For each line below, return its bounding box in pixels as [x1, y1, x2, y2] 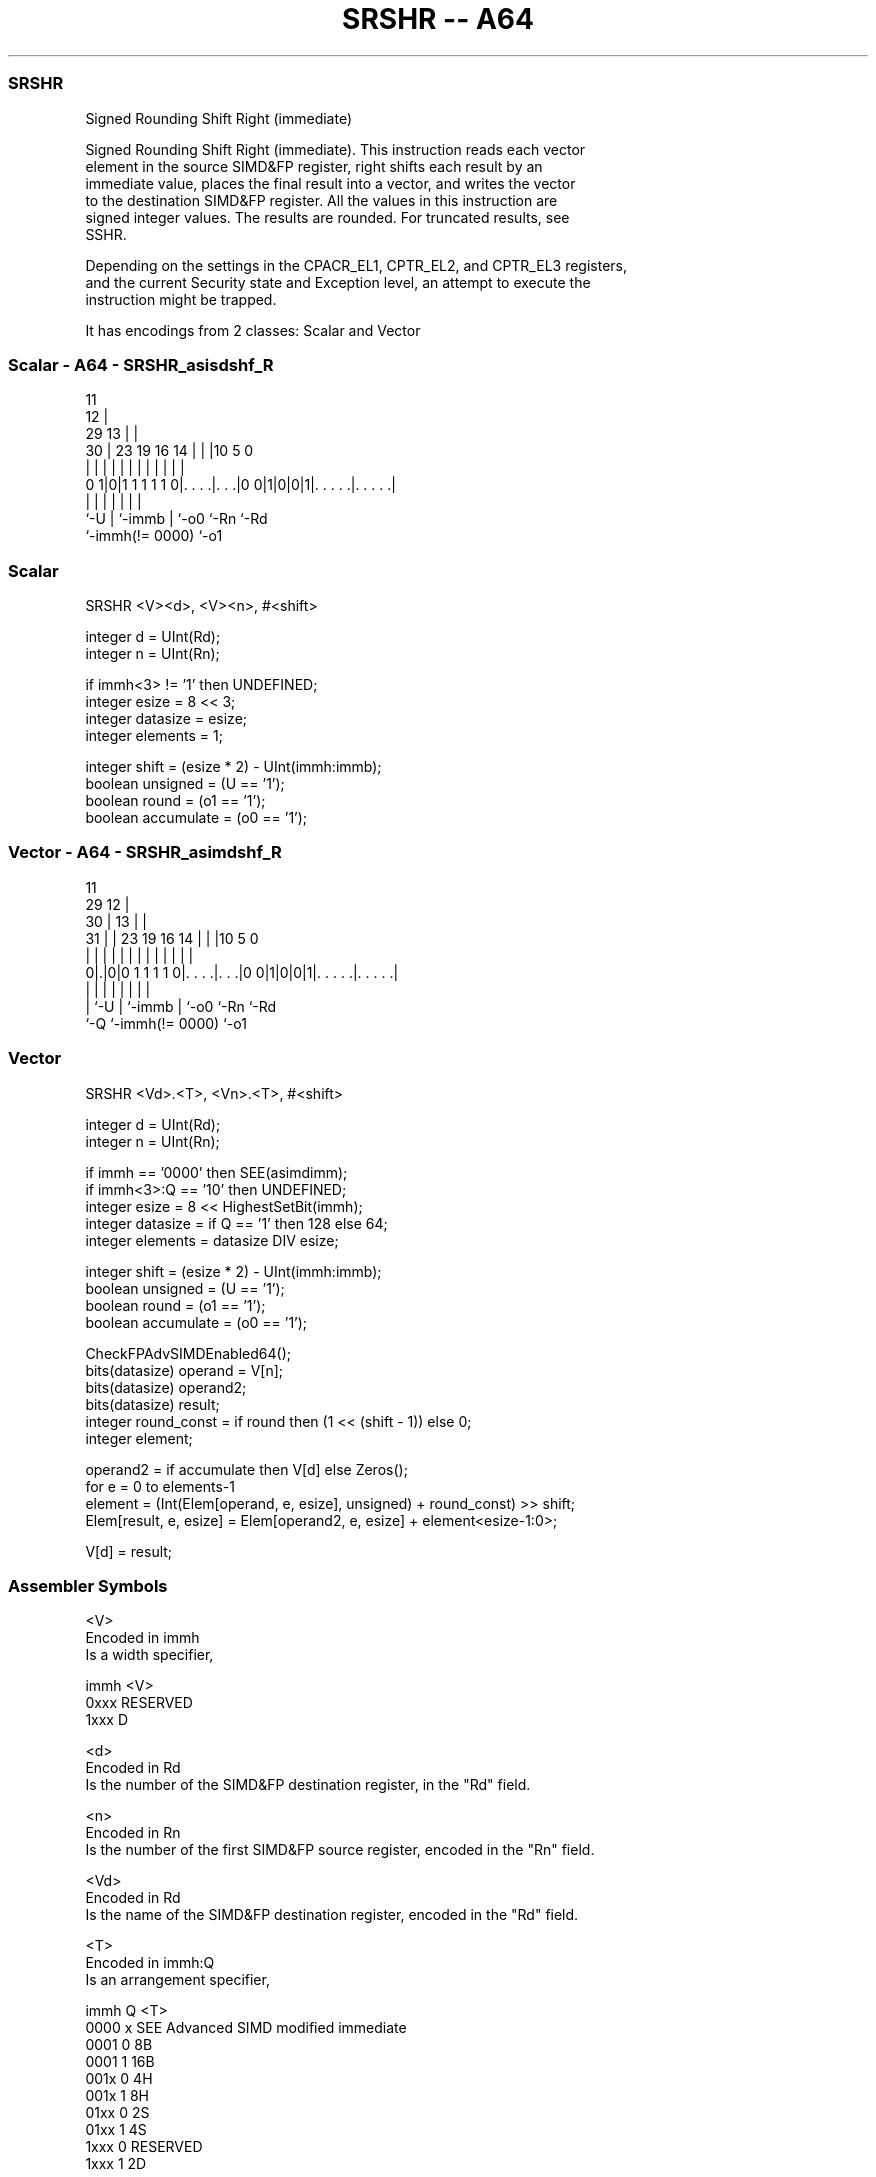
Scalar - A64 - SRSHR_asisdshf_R [8, 354, 274, 375]
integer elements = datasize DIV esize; [85, 1231, 339, 1249]
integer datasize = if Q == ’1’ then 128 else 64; [85, 1214, 388, 1232]
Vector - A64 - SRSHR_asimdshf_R [8, 842, 282, 863]
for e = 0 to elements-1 [85, 1477, 235, 1495]
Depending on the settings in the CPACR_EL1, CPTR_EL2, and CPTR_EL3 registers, [85, 256, 628, 274]
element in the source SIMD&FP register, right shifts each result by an [85, 157, 543, 175]
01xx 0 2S [85, 2104, 150, 2122]
